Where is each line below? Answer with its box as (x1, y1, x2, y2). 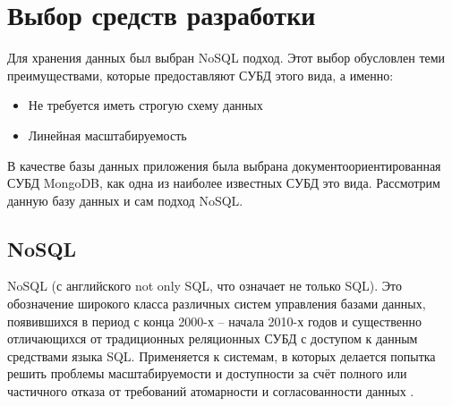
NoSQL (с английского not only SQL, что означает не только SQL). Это (7, 276, 402, 295)
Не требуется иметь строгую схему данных (28, 96, 263, 114)
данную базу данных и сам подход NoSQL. (7, 190, 243, 209)
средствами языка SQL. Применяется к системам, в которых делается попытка (7, 346, 436, 365)
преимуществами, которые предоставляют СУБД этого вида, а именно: (7, 65, 394, 84)
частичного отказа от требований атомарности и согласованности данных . (7, 382, 414, 401)
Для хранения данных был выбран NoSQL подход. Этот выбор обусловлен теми (7, 48, 446, 67)
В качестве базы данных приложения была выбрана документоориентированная (7, 156, 441, 174)
